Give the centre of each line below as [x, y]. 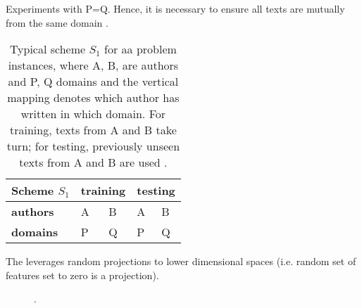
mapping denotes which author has [93, 98]
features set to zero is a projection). [82, 275]
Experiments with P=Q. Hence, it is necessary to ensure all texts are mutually [175, 8]
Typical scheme [48, 49]
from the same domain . [57, 22]
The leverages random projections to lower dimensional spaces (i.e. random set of [181, 261]
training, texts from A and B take [93, 130]
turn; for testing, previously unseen [93, 146]
